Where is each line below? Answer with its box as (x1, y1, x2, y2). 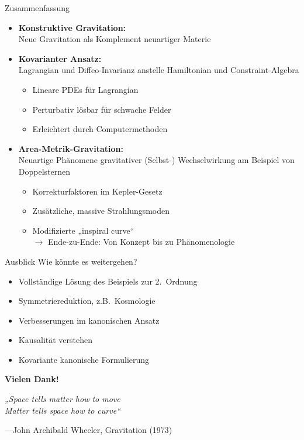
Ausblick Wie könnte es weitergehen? (5, 255, 137, 267)
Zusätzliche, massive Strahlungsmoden (32, 205, 170, 217)
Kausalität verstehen (18, 334, 92, 346)
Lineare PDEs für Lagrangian (32, 83, 139, 95)
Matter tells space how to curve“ (5, 404, 120, 416)
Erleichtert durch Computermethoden (32, 123, 168, 135)
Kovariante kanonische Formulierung (18, 353, 150, 365)
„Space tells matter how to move (5, 393, 120, 405)
